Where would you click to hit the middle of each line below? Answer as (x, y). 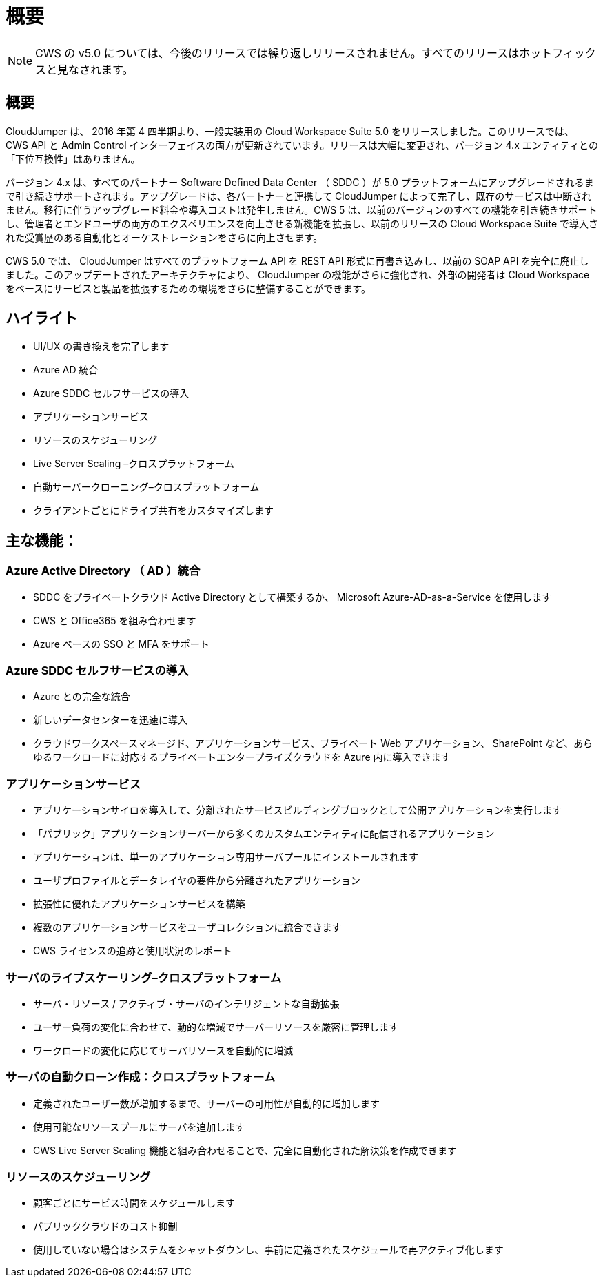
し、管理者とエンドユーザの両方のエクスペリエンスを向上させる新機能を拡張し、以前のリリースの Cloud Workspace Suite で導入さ (302, 223)
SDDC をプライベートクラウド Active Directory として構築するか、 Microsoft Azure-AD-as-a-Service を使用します (293, 597)
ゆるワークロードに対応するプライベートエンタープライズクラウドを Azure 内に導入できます (242, 757)
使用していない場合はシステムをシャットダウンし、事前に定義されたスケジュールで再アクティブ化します (268, 1250)
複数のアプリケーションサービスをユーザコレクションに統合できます (187, 927)
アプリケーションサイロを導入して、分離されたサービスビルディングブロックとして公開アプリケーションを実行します (297, 810)
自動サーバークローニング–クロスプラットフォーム (146, 487)
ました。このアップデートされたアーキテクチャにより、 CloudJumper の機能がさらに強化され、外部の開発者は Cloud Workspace (298, 274)
